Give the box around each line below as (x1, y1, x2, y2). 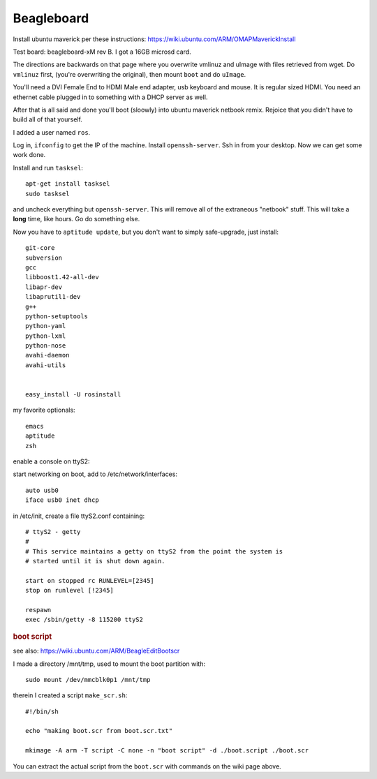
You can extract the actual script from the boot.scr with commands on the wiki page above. (13, 762, 282, 771)
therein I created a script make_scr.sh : (13, 691, 128, 699)
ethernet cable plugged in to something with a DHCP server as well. (13, 93, 208, 101)
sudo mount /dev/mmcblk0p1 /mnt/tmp (25, 676, 151, 683)
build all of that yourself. (13, 115, 83, 124)
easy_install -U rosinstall (25, 391, 121, 399)
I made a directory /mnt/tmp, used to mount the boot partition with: (13, 660, 206, 668)
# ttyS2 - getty (25, 528, 81, 535)
